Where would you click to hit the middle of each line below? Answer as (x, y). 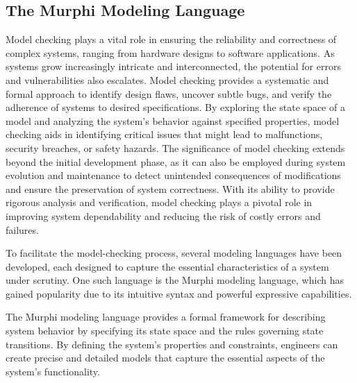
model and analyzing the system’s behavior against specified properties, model (173, 120)
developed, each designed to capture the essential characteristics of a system (167, 266)
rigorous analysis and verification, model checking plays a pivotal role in (159, 202)
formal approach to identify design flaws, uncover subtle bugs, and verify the (169, 93)
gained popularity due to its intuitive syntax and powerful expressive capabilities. (179, 293)
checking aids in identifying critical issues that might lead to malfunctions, (164, 134)
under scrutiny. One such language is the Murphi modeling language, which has (175, 280)
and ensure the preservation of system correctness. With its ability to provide (170, 188)
